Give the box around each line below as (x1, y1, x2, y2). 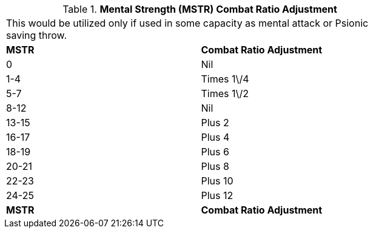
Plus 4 (201, 131, 230, 143)
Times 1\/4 (201, 73, 249, 85)
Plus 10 (201, 175, 234, 187)
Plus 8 (201, 160, 229, 172)
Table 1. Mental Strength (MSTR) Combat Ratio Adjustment (62, 3, 337, 15)
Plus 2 (201, 116, 229, 129)
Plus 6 (201, 146, 229, 158)
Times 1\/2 (201, 87, 249, 100)
